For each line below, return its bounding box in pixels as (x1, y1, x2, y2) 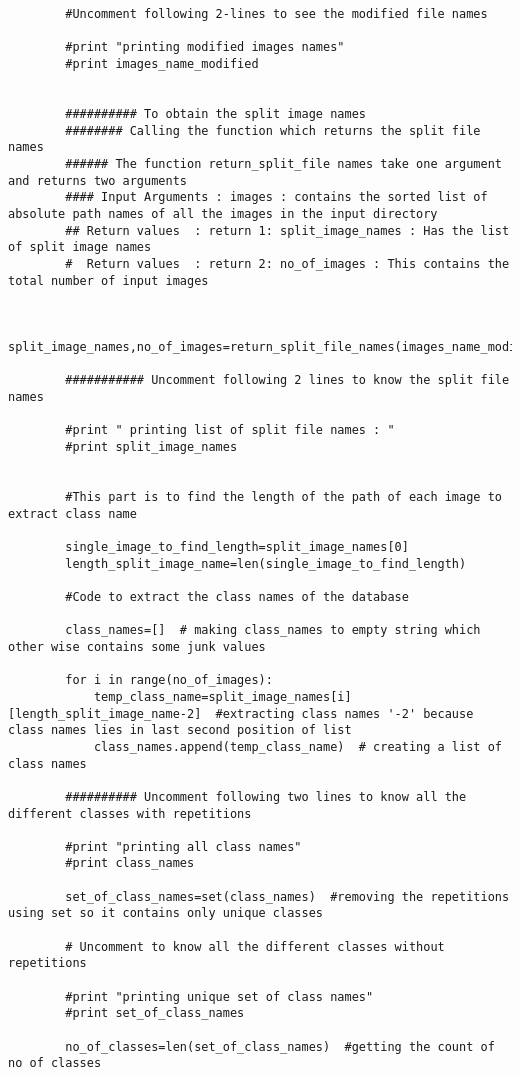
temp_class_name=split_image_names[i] (93, 689, 352, 704)
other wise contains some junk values (8, 639, 266, 654)
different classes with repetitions (8, 806, 252, 821)
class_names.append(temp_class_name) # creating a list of (93, 739, 502, 754)
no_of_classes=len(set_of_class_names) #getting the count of (65, 1039, 495, 1054)
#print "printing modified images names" (65, 40, 345, 55)
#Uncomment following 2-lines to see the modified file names (65, 7, 488, 21)
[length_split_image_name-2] (8, 706, 202, 721)
